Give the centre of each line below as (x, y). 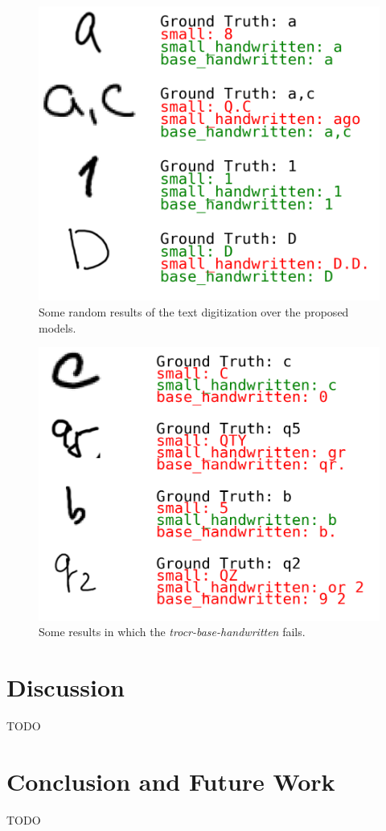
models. (57, 327)
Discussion (66, 686)
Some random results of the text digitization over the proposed (194, 311)
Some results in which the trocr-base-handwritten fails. (172, 632)
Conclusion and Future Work (171, 781)
